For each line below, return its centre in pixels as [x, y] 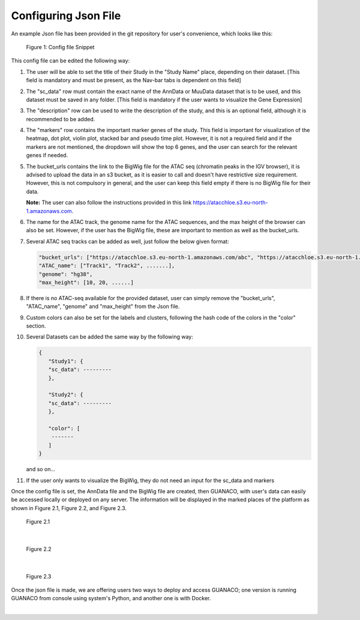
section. [36, 326]
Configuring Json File [66, 16]
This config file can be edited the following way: [70, 61]
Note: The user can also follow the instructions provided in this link [109, 203]
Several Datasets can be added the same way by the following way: [109, 337]
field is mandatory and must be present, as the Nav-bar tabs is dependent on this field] [133, 80]
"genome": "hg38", [66, 274]
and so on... [41, 469]
